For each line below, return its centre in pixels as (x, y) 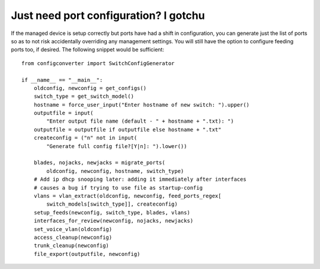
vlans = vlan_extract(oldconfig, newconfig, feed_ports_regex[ (127, 196)
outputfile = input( (63, 113)
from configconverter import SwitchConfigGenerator (98, 63)
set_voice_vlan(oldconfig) (73, 229)
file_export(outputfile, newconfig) (87, 254)
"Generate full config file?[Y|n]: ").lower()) (117, 146)
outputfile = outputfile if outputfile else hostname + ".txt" (127, 129)
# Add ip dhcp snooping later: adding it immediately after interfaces (140, 180)
